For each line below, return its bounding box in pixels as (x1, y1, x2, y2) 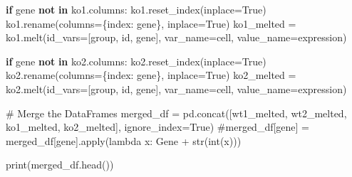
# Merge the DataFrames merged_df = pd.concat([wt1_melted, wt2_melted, (6, 105, 347, 120)
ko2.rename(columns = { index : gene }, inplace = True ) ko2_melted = (6, 68, 296, 82)
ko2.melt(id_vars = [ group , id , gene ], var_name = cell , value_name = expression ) (6, 81, 347, 96)
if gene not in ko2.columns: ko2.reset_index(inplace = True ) (6, 53, 266, 68)
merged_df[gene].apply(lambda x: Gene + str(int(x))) (6, 133, 242, 148)
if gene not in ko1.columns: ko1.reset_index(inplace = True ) (6, 2, 266, 16)
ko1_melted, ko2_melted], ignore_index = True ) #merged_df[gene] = (6, 119, 310, 134)
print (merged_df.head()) (6, 157, 114, 172)
